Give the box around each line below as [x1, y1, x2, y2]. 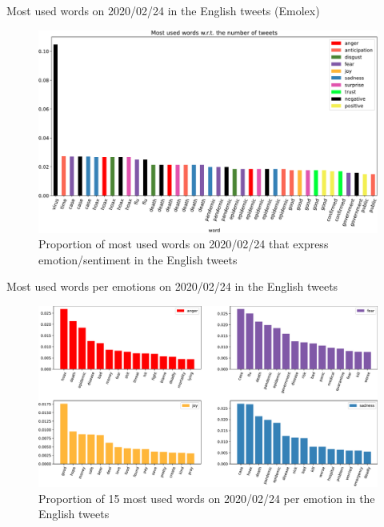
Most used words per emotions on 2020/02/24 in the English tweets [6, 278, 338, 295]
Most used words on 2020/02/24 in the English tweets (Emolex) [6, 2, 320, 18]
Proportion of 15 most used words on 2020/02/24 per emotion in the [38, 489, 375, 506]
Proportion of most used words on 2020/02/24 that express [38, 235, 329, 252]
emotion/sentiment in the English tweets [38, 251, 238, 268]
